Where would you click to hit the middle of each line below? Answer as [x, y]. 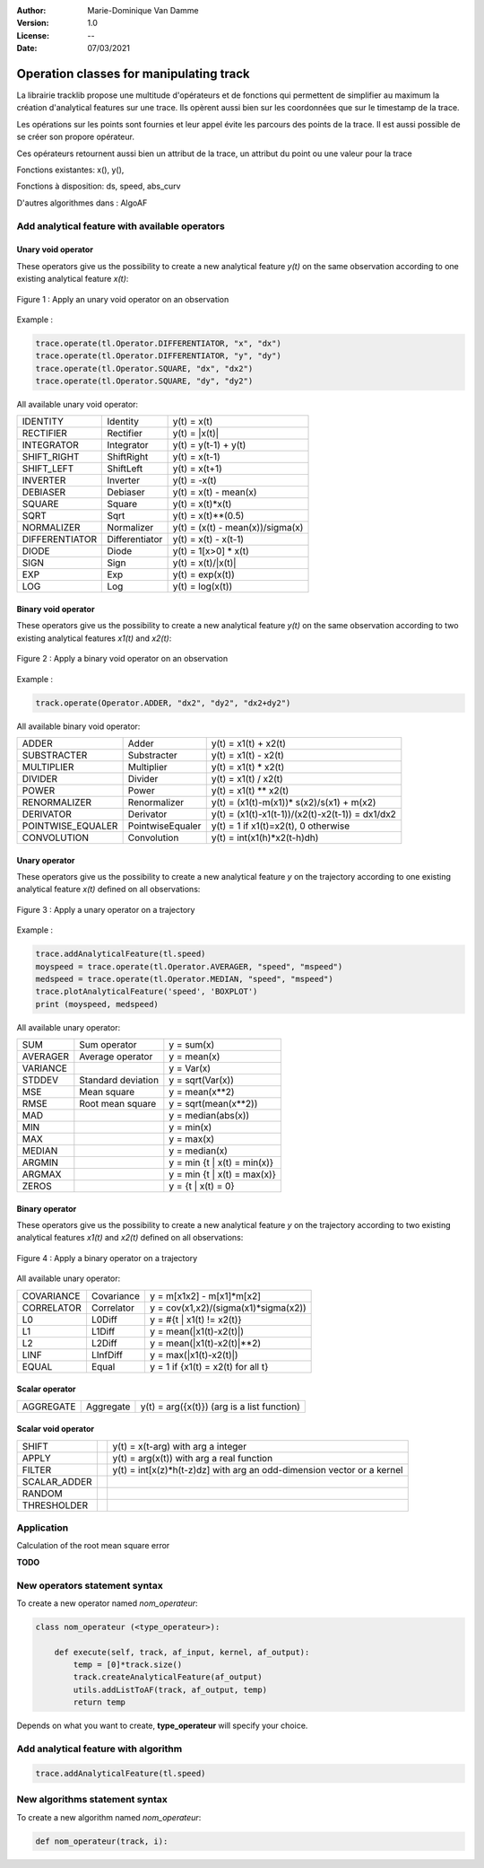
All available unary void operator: [78, 405]
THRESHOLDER [55, 1505]
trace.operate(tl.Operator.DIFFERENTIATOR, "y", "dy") [158, 356]
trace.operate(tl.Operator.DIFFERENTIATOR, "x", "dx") [158, 343]
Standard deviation [119, 1080]
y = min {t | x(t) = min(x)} [221, 1162]
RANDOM [42, 1493]
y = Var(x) [190, 1068]
